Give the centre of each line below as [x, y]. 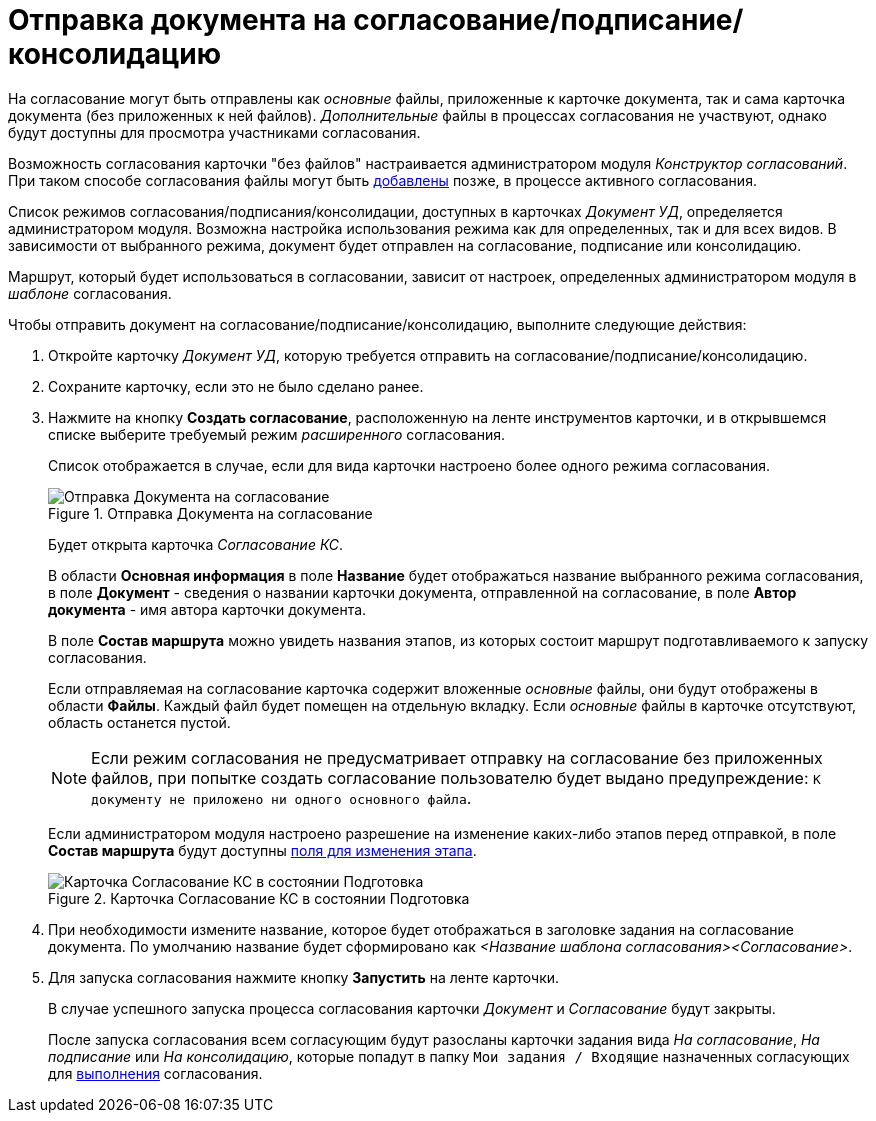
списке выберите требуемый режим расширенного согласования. [276, 434]
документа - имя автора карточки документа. [207, 609]
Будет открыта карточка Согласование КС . [196, 544]
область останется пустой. [139, 722]
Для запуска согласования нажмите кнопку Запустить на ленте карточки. [304, 977]
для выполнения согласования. [155, 1073]
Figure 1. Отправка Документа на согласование [210, 513]
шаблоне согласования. [90, 293]
